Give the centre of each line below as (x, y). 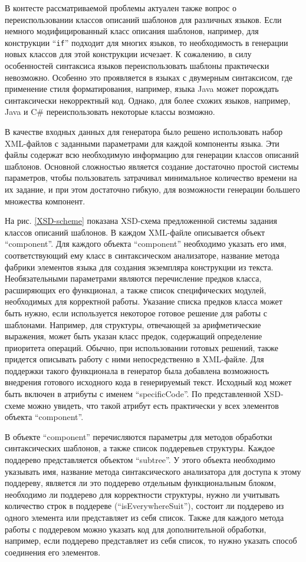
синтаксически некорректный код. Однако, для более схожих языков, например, (148, 100)
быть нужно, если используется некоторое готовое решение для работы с (136, 313)
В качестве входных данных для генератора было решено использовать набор (144, 131)
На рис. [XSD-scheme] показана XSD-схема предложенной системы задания (141, 221)
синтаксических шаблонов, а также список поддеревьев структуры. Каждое (140, 448)
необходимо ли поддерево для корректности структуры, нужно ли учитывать (142, 494)
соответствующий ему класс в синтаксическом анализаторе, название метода (142, 255)
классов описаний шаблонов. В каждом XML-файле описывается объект (135, 232)
